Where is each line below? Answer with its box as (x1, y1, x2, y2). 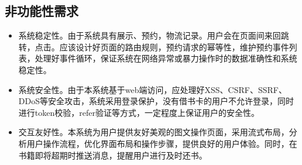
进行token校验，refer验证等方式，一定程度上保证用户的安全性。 (18, 106, 259, 118)
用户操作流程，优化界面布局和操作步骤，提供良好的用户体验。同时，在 (26, 137, 297, 149)
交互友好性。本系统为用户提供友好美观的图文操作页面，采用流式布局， (18, 126, 289, 138)
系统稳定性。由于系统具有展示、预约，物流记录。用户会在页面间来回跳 (18, 29, 289, 42)
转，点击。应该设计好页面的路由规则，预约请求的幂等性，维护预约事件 (18, 40, 289, 53)
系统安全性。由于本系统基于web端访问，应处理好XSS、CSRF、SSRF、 (18, 83, 287, 95)
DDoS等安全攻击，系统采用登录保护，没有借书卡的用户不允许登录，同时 (18, 95, 294, 107)
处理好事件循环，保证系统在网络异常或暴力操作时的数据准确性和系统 (35, 52, 297, 64)
